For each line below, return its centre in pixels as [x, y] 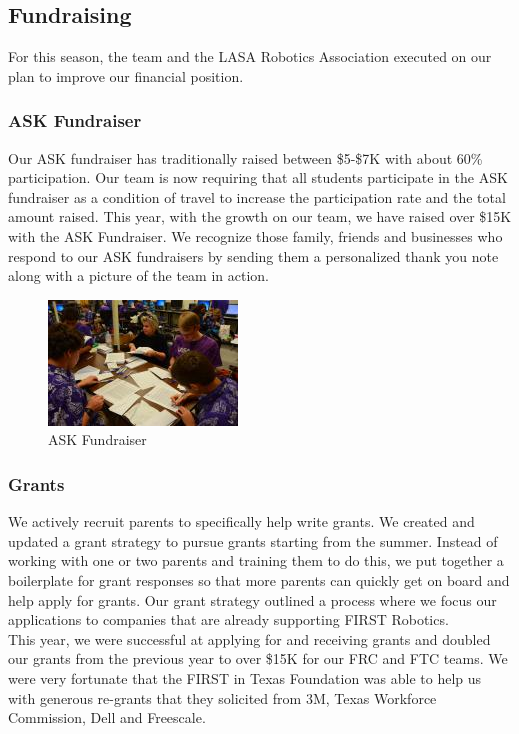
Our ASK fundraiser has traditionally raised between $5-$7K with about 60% [245, 157]
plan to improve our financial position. [126, 75]
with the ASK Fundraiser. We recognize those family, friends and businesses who [255, 235]
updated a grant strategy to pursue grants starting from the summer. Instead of [253, 540]
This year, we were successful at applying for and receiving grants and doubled [249, 638]
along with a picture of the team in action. [138, 275]
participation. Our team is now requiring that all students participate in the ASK [258, 177]
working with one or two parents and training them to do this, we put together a [256, 560]
